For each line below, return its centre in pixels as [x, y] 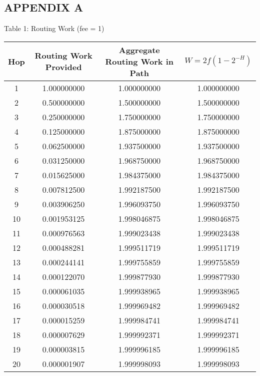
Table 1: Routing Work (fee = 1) [54, 28]
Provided [63, 67]
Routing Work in [139, 61]
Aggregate [139, 50]
